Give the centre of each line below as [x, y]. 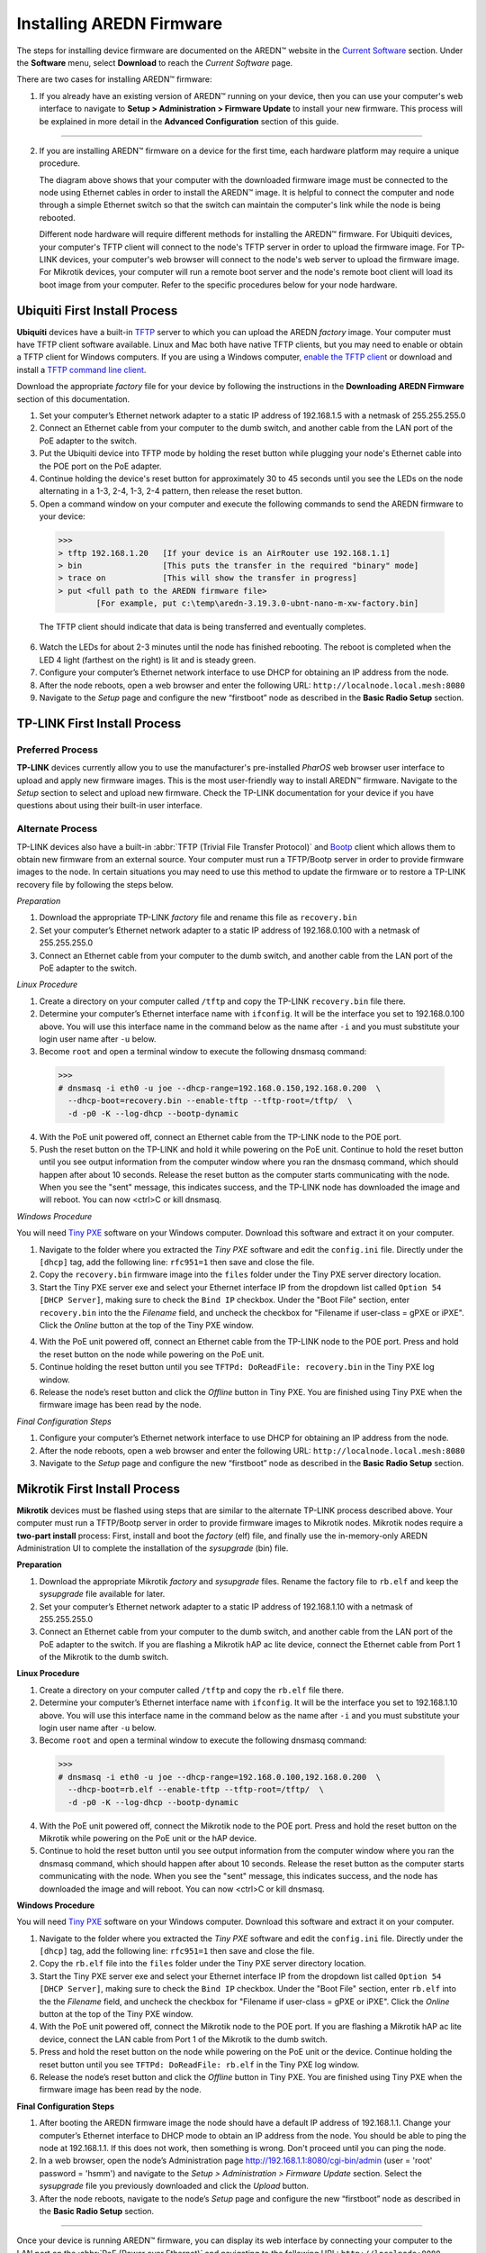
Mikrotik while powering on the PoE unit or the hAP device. [148, 1838]
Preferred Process [58, 750]
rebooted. [57, 217]
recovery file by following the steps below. [95, 884]
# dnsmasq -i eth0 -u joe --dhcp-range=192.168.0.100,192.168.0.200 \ [220, 1777]
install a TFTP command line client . [81, 369]
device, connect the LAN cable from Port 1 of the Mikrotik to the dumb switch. [183, 2039]
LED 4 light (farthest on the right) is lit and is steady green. [148, 660]
